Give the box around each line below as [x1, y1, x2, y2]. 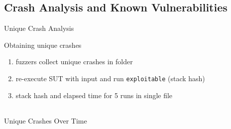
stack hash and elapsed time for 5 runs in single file [15, 90, 173, 100]
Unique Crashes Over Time [4, 116, 87, 126]
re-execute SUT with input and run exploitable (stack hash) [15, 73, 205, 83]
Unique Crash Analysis [4, 23, 74, 33]
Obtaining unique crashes [4, 39, 82, 50]
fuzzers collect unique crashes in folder [15, 56, 133, 67]
